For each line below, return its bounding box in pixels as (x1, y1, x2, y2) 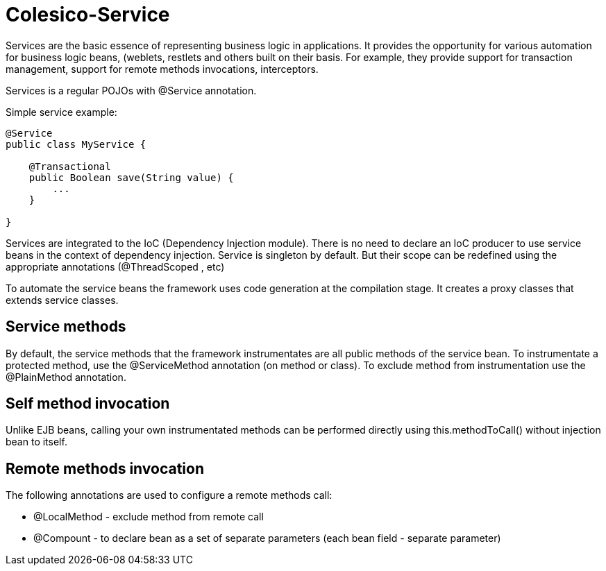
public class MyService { (6, 138, 146, 150)
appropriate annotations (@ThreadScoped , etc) (6, 260, 225, 273)
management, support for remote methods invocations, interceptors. (6, 62, 319, 75)
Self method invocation (6, 395, 170, 413)
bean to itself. (6, 436, 67, 448)
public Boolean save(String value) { (28, 171, 234, 183)
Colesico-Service (6, 3, 170, 26)
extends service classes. (6, 293, 119, 306)
